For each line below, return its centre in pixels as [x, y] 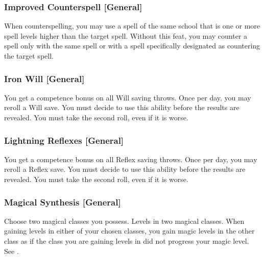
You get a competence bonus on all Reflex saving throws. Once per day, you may [131, 159]
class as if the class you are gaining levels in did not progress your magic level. [127, 241]
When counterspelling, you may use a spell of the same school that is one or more [132, 26]
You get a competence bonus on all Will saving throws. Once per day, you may [128, 97]
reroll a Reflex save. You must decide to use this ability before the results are [125, 169]
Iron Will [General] [44, 78]
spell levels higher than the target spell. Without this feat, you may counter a [126, 35]
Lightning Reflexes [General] [64, 140]
